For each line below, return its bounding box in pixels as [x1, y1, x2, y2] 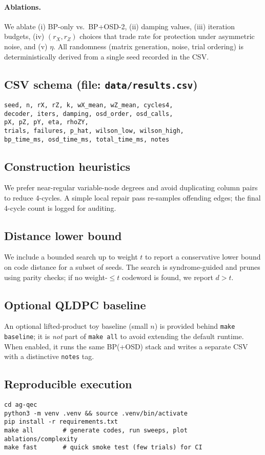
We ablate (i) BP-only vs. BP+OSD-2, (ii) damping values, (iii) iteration [4, 21, 235, 31]
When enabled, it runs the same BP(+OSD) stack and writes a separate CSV [4, 341, 248, 351]
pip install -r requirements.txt [4, 418, 118, 426]
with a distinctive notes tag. [4, 351, 94, 362]
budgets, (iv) [4, 31, 45, 42]
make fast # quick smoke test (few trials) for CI [4, 444, 202, 451]
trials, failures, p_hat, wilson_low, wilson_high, [4, 127, 184, 134]
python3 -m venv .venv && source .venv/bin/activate [4, 409, 188, 417]
